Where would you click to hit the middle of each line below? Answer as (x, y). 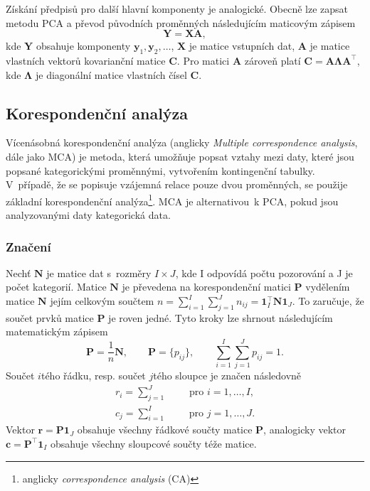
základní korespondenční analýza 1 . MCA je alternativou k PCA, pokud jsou (172, 200)
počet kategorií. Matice (56, 287)
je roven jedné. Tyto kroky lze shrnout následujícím (221, 317)
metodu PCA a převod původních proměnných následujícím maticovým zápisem (181, 22)
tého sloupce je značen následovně (227, 376)
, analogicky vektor (305, 430)
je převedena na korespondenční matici (206, 287)
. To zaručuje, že (328, 301)
